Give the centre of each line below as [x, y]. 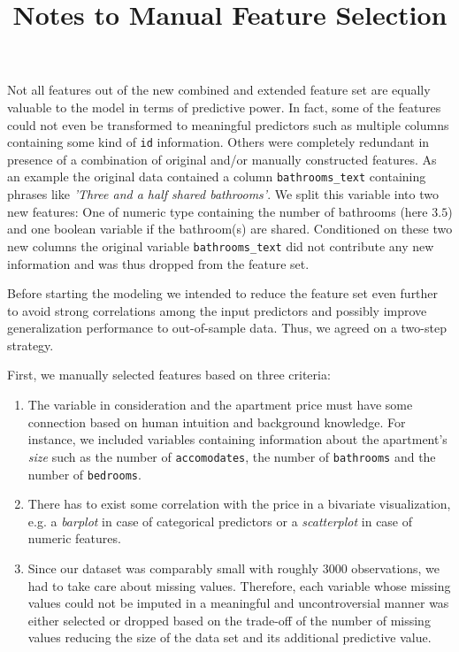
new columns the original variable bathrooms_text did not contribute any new [221, 245]
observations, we [396, 568]
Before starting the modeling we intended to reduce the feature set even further [223, 293]
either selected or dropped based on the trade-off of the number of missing [229, 620]
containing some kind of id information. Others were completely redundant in [218, 142]
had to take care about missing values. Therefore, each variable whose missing [239, 585]
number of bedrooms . [84, 474]
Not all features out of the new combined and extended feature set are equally [219, 90]
